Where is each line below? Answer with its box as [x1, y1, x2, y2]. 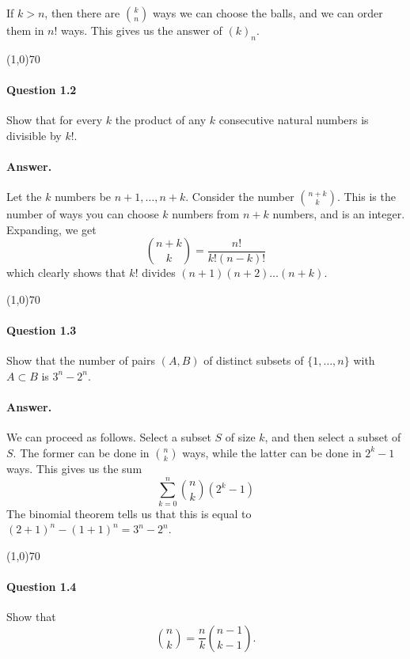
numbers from [172, 206, 240, 222]
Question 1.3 [6, 322, 77, 339]
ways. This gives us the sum [6, 460, 142, 476]
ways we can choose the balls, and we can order [153, 5, 383, 21]
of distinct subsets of [203, 352, 304, 369]
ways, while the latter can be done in [182, 444, 362, 460]
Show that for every [6, 112, 103, 128]
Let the [6, 188, 42, 205]
